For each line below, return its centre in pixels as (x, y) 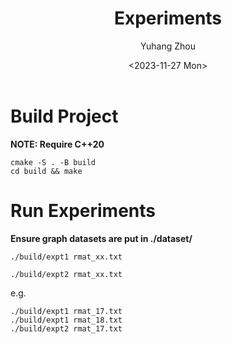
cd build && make (46, 171)
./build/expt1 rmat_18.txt (66, 320)
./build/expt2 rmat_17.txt (66, 328)
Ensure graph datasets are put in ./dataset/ (101, 238)
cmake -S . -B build (53, 162)
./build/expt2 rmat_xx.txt (66, 274)
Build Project (64, 116)
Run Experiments (83, 210)
